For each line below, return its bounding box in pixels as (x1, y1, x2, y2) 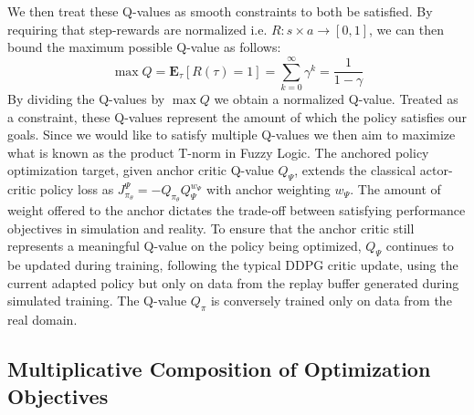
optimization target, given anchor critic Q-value (7, 161, 274, 180)
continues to (385, 236, 454, 255)
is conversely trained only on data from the (210, 291, 452, 310)
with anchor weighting (206, 180, 331, 199)
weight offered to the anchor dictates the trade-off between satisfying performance (7, 201, 466, 220)
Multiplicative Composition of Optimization (7, 355, 431, 383)
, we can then (369, 19, 445, 38)
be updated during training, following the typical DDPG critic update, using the (7, 255, 458, 275)
